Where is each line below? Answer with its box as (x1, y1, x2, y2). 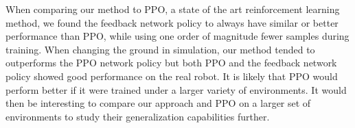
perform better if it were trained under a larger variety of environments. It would (5, 82, 347, 97)
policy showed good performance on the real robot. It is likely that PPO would (5, 68, 338, 83)
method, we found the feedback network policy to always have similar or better (5, 15, 339, 29)
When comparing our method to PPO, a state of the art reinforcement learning (5, 2, 340, 16)
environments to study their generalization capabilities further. (5, 109, 270, 123)
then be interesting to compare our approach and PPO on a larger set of (5, 96, 311, 110)
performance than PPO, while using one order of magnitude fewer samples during (5, 29, 350, 43)
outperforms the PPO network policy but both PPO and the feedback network (5, 55, 337, 70)
